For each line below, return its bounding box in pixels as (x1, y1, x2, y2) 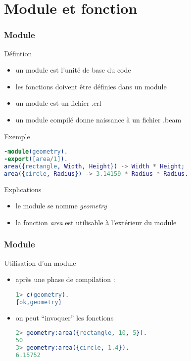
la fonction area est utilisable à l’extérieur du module (15, 217, 177, 227)
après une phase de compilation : (15, 274, 115, 284)
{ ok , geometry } (15, 298, 62, 306)
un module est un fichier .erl (15, 98, 101, 108)
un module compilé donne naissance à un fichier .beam (15, 114, 182, 124)
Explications (4, 184, 42, 194)
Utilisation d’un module (4, 257, 76, 268)
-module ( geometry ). (4, 148, 68, 156)
